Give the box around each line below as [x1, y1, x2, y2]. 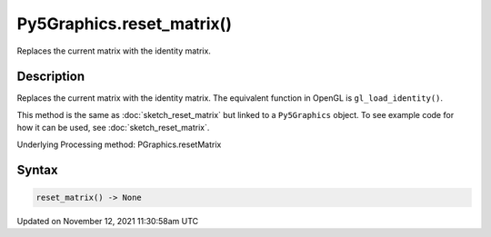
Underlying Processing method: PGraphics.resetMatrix [16, 139, 222, 150]
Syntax [16, 163, 58, 178]
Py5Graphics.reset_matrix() [16, 14, 232, 34]
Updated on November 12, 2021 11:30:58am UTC [16, 215, 199, 226]
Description [16, 69, 85, 84]
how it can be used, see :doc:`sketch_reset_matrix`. [16, 123, 210, 133]
